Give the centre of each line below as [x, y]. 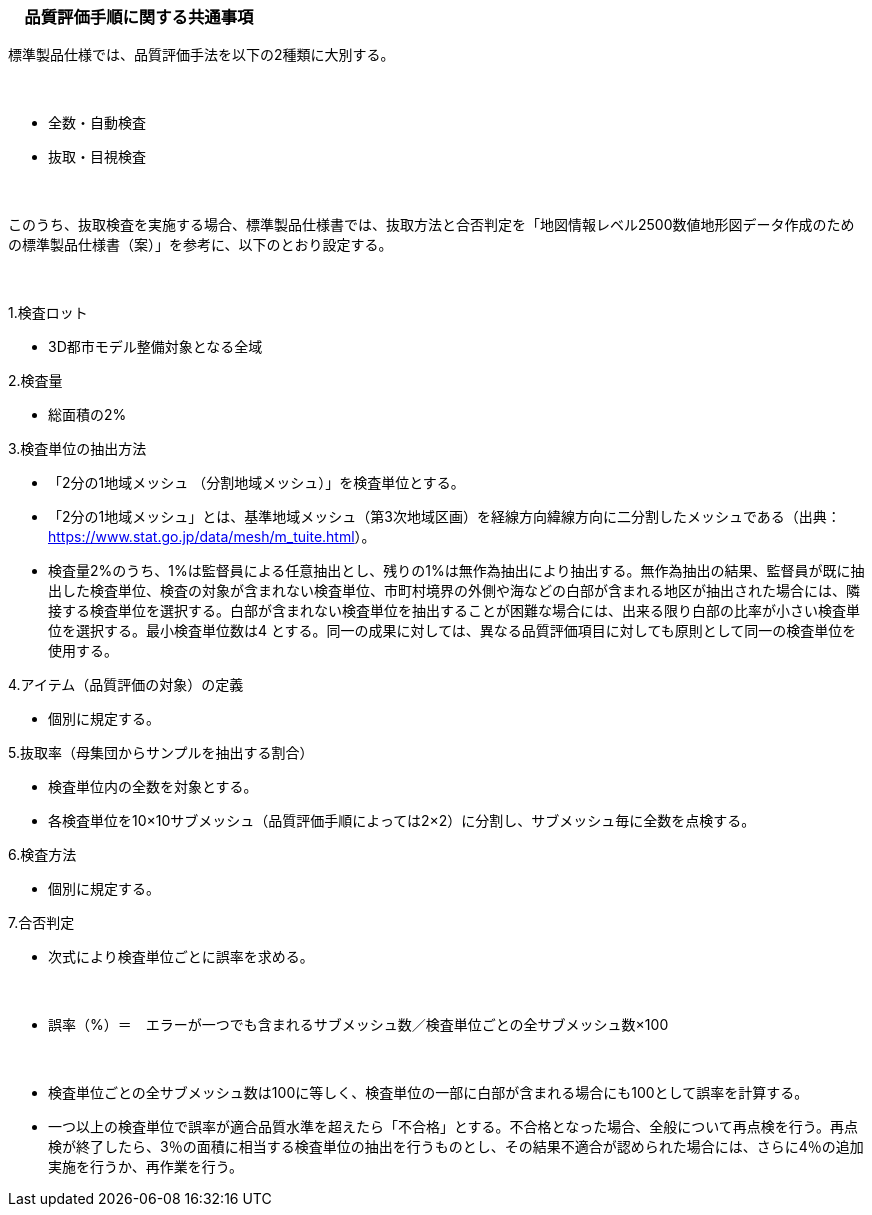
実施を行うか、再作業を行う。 [145, 1167]
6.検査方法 [42, 855]
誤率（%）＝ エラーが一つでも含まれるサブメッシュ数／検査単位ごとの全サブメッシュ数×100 [358, 1025]
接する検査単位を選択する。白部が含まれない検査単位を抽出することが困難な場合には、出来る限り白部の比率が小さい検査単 [454, 611]
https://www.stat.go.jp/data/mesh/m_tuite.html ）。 [212, 537]
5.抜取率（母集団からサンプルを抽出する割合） [161, 753]
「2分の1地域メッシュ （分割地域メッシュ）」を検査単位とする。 [256, 483]
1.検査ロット [48, 313]
